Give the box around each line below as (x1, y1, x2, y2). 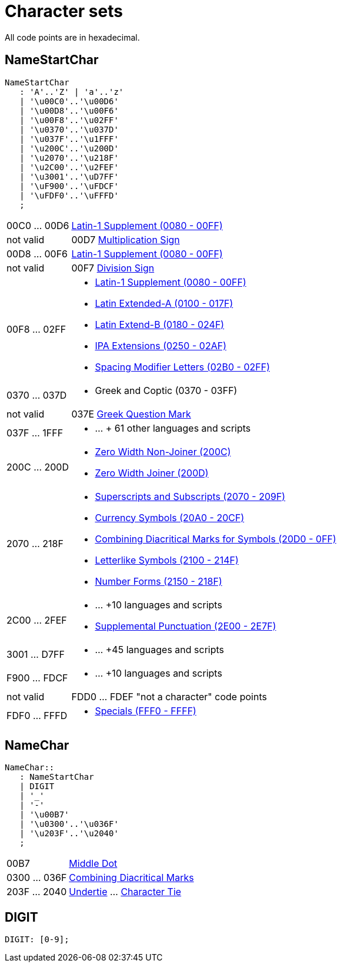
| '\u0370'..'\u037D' (19, 124, 119, 134)
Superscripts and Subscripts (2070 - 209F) (95, 490, 286, 502)
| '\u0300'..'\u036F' (19, 819, 119, 829)
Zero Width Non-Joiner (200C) (95, 445, 231, 458)
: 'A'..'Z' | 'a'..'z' (19, 87, 124, 97)
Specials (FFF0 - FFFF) (95, 704, 196, 717)
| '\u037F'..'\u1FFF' (19, 134, 119, 144)
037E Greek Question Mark (71, 408, 191, 420)
